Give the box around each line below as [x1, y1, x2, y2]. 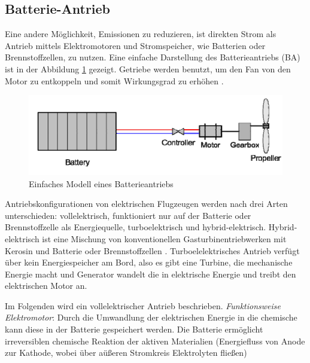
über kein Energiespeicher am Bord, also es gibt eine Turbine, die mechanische [5, 256, 293, 269]
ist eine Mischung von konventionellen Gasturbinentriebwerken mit [42, 232, 287, 245]
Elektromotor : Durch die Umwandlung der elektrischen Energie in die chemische [5, 311, 297, 324]
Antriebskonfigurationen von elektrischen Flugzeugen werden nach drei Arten [5, 197, 288, 210]
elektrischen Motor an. [5, 279, 87, 292]
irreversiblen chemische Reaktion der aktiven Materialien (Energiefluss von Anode [5, 334, 305, 347]
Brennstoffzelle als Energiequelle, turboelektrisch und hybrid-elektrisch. [5, 221, 266, 233]
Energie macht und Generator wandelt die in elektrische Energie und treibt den [5, 267, 296, 280]
